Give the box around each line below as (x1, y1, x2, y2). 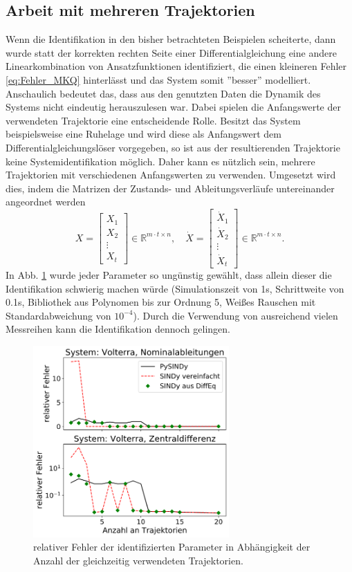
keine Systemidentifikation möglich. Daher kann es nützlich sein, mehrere (6, 154, 315, 168)
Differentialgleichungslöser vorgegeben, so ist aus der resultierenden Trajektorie (6, 140, 340, 154)
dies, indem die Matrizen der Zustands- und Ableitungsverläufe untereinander (6, 181, 335, 195)
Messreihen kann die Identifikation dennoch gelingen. (6, 322, 230, 336)
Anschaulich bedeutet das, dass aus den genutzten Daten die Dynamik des (6, 86, 321, 100)
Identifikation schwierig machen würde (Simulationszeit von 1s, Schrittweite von (6, 281, 344, 295)
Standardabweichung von (6, 308, 111, 322)
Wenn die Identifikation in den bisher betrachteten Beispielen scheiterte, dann (6, 32, 336, 46)
